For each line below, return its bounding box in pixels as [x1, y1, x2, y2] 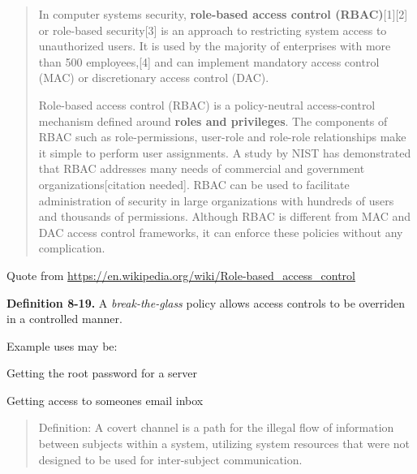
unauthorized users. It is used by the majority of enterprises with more [38, 37, 391, 54]
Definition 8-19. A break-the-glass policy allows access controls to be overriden [6, 294, 406, 311]
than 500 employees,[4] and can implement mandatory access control [38, 53, 380, 70]
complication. [38, 239, 105, 256]
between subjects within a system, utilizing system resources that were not [38, 435, 411, 452]
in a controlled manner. [6, 310, 123, 327]
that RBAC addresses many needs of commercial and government [38, 160, 365, 177]
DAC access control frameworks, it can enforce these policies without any [38, 223, 403, 240]
